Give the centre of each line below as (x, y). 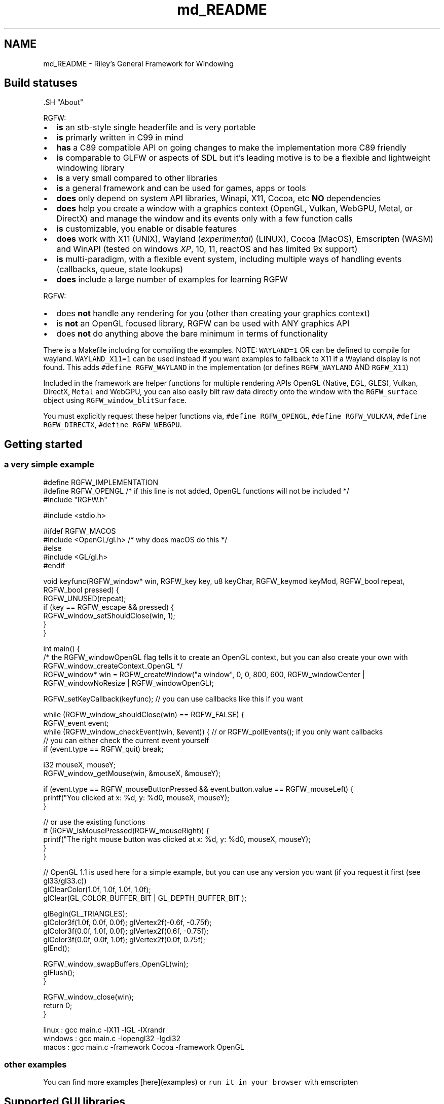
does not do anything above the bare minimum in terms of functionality (192, 334)
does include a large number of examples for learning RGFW (172, 280)
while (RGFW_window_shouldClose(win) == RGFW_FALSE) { (144, 714)
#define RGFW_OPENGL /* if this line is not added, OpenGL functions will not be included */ (196, 491)
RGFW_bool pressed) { (81, 590)
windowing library (90, 168)
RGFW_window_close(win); (88, 997)
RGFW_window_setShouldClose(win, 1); (109, 615)
